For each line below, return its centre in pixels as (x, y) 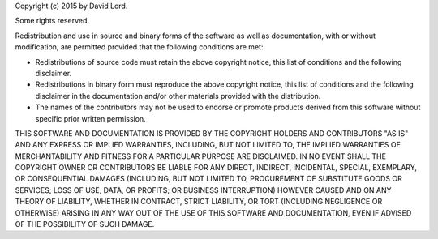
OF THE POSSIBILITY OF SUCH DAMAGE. (85, 224)
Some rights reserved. (52, 21)
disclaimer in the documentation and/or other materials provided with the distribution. (178, 96)
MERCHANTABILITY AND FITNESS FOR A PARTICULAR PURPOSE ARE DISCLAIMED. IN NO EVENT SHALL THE (201, 156)
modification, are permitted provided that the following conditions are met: (139, 47)
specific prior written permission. (90, 118)
